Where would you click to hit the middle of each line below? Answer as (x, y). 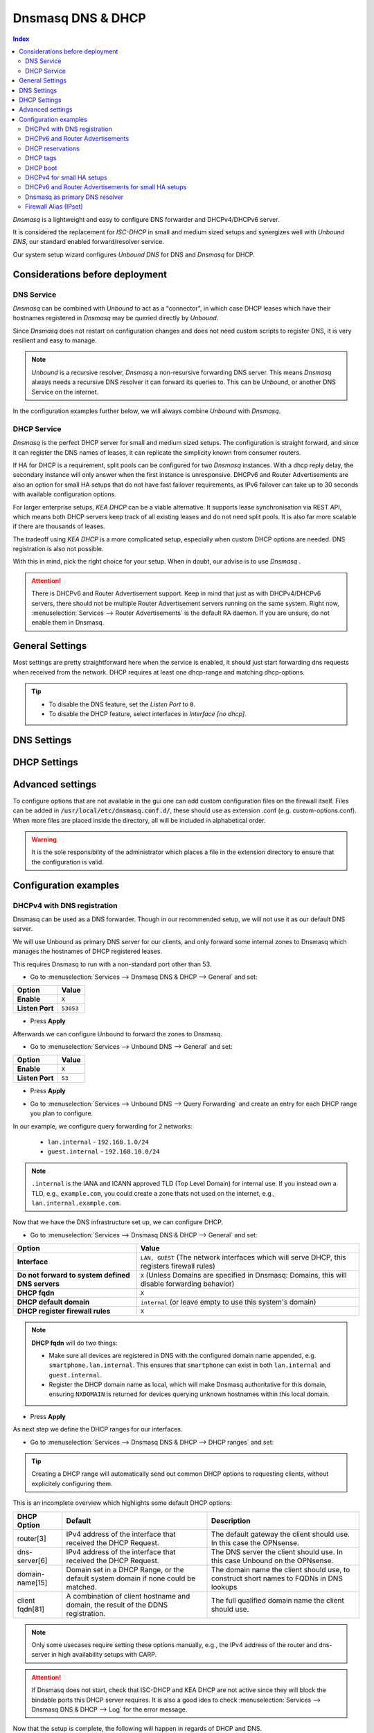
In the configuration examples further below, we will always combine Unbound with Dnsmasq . (147, 411)
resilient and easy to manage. (55, 340)
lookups (224, 1587)
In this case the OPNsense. (256, 1542)
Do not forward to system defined (74, 1275)
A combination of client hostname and (128, 1596)
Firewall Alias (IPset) (54, 207)
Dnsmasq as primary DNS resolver (74, 197)
